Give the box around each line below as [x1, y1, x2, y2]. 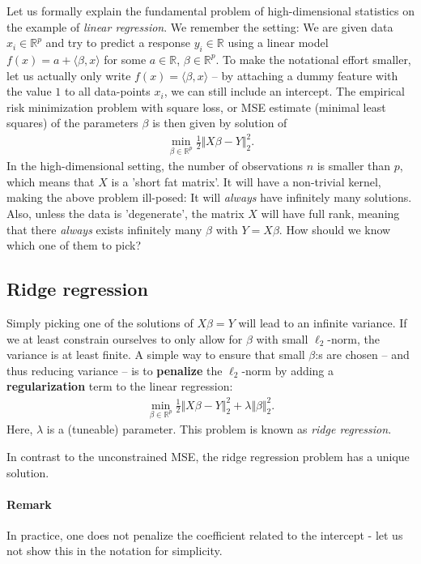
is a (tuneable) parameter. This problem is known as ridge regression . [46, 421, 392, 438]
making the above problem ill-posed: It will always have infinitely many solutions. [6, 189, 412, 206]
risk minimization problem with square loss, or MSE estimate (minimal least [6, 98, 386, 115]
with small [256, 330, 308, 347]
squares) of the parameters [6, 114, 138, 131]
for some [104, 50, 147, 67]
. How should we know [279, 220, 391, 237]
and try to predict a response [45, 34, 191, 51]
